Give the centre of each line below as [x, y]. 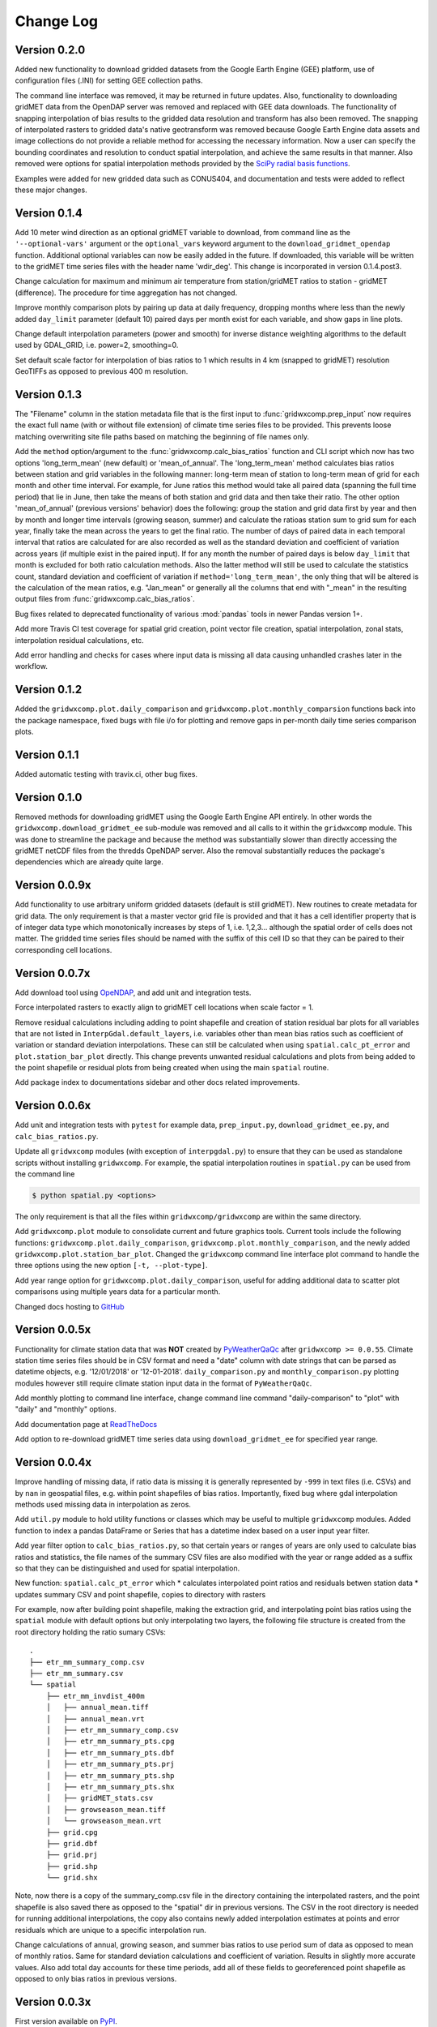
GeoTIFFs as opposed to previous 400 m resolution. [102, 371]
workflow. [31, 666]
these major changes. [51, 190]
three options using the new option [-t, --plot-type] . [111, 1266]
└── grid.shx [72, 1878]
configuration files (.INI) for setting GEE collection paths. [109, 80]
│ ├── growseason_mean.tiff [106, 1809]
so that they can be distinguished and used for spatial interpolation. [127, 1568]
